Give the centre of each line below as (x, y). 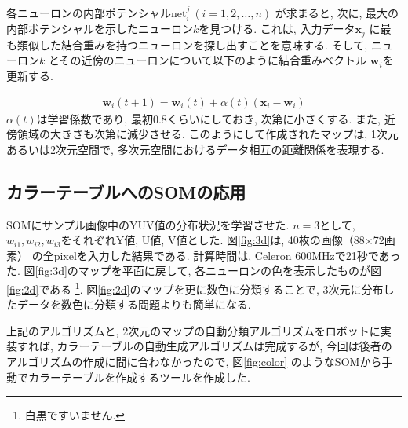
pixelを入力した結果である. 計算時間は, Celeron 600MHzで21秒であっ (227, 255)
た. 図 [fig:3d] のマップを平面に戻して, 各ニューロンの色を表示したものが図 (194, 271)
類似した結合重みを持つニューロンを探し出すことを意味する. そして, (192, 44)
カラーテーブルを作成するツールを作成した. (139, 377)
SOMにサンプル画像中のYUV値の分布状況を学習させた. (148, 224)
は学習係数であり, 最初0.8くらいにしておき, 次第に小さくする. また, (208, 118)
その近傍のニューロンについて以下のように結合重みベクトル (213, 60)
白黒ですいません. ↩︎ (75, 415)
